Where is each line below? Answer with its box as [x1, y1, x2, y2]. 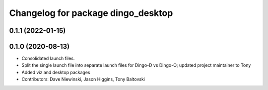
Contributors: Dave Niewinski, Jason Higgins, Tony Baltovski [21, 76, 145, 82]
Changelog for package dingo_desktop [9, 7, 173, 18]
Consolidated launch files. [21, 55, 75, 62]
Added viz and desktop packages [21, 69, 90, 75]
